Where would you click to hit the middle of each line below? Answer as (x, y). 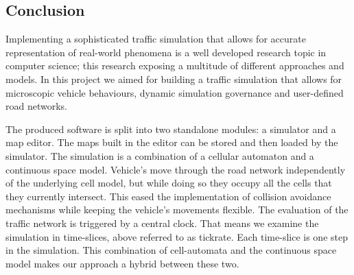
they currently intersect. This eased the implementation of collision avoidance (168, 196)
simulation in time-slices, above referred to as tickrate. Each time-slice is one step (177, 236)
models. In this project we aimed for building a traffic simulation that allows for (174, 79)
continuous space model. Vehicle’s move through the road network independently (176, 169)
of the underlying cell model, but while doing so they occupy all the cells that (169, 183)
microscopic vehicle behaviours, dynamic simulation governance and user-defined (175, 92)
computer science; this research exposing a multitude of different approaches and (175, 65)
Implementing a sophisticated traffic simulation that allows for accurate (156, 39)
